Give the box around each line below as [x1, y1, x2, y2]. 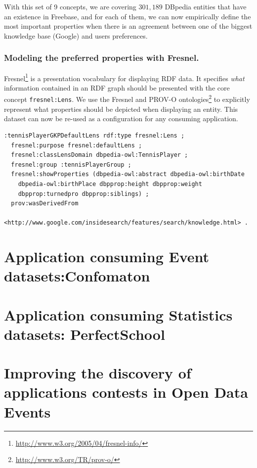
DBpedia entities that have [165, 1, 247, 11]
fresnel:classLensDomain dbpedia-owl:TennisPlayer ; [11, 151, 188, 159]
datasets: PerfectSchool [4, 324, 165, 344]
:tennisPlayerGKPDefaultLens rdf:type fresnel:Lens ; [4, 132, 185, 139]
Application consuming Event [4, 246, 210, 267]
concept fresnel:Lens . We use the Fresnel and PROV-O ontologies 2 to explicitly [4, 93, 250, 104]
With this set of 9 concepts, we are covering [4, 1, 136, 11]
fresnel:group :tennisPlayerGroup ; [11, 161, 131, 168]
